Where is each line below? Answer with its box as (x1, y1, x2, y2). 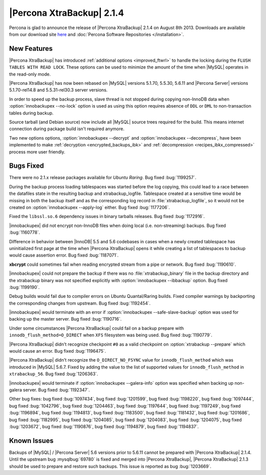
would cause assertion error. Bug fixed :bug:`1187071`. (9, 252, 119, 258)
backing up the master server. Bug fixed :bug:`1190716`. (9, 316, 122, 322)
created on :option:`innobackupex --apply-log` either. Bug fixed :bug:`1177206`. (9, 205, 170, 210)
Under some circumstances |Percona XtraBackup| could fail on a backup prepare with (9, 325, 184, 331)
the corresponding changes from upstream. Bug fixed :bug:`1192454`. (9, 300, 151, 306)
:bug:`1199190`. (9, 284, 40, 290)
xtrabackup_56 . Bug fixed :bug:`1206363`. (9, 371, 99, 377)
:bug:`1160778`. (9, 229, 40, 235)
